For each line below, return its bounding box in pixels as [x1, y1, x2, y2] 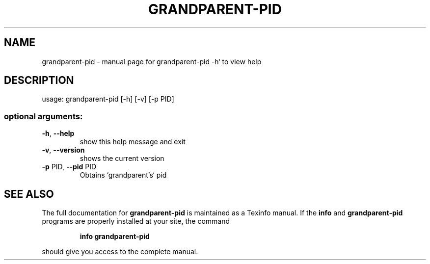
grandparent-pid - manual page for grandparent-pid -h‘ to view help [42, 57, 262, 66]
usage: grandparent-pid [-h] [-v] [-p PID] [42, 95, 174, 104]
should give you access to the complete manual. [42, 247, 198, 256]
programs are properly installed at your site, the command [42, 217, 230, 226]
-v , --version [42, 146, 85, 155]
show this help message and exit [80, 137, 186, 146]
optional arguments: [4, 111, 83, 121]
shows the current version [80, 154, 164, 163]
